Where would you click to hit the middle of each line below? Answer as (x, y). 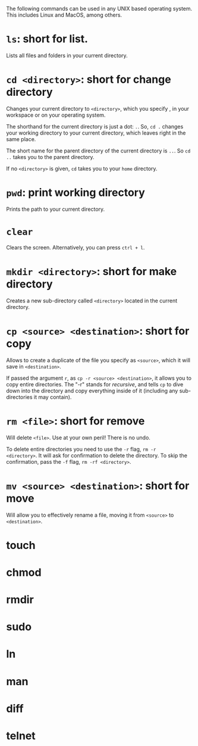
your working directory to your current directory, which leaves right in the (96, 133)
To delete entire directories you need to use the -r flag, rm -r (81, 449)
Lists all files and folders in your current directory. (67, 55)
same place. (21, 139)
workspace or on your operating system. (56, 115)
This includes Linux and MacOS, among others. (64, 15)
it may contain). (53, 397)
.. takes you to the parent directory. (50, 157)
